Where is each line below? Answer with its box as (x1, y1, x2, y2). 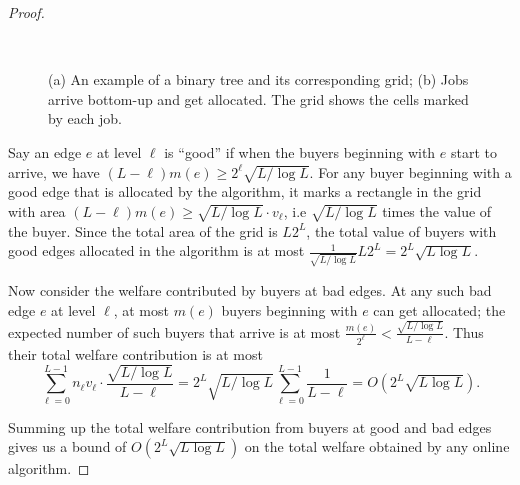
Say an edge (8, 141, 82, 162)
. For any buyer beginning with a (309, 161, 512, 182)
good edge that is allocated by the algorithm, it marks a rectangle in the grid (8, 181, 482, 202)
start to (450, 141, 497, 162)
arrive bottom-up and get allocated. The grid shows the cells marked (48, 88, 469, 109)
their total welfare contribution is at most (8, 343, 263, 364)
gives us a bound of (8, 436, 127, 457)
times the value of (382, 200, 492, 221)
